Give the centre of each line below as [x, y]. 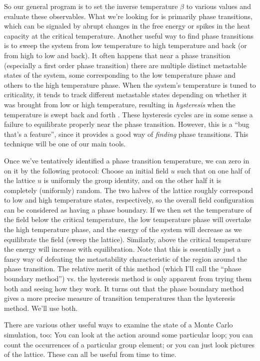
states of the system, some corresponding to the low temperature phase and [120, 75]
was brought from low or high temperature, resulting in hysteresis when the [120, 104]
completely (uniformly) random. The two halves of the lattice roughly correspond [129, 190]
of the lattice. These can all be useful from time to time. [90, 354]
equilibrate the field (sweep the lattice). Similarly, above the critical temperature [127, 239]
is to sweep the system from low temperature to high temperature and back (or [125, 45]
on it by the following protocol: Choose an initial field [86, 170]
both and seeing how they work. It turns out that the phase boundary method [124, 288]
